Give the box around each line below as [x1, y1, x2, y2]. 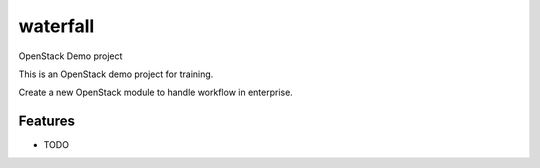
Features [18, 113, 75, 130]
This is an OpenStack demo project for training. [18, 68, 214, 80]
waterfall [18, 15, 95, 37]
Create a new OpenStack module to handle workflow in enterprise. [18, 86, 294, 99]
